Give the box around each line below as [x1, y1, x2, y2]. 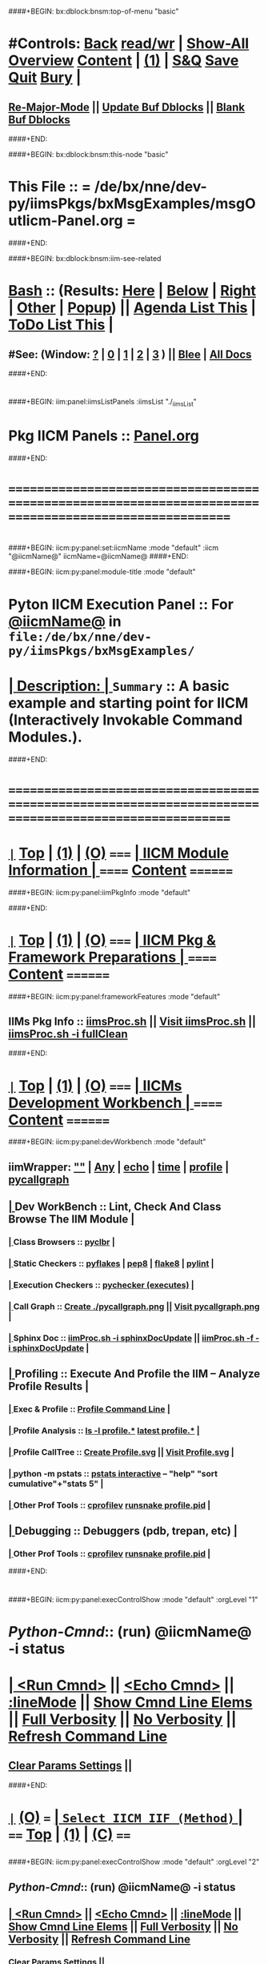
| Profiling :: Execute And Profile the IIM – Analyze [8, 1368, 261, 1381]
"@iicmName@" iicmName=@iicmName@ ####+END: [8, 552, 189, 561]
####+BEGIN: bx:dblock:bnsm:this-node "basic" [8, 150, 169, 159]
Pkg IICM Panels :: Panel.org [8, 427, 200, 445]
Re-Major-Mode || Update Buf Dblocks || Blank [8, 100, 246, 114]
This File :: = [8, 178, 92, 196]
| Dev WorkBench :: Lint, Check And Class [8, 1200, 222, 1214]
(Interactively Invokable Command [8, 711, 243, 729]
